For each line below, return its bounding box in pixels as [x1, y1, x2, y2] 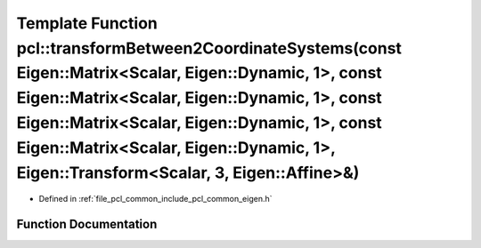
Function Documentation [16, 217, 158, 232]
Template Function [16, 13, 158, 33]
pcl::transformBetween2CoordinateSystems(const [16, 38, 403, 58]
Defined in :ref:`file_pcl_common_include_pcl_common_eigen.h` [38, 194, 273, 204]
